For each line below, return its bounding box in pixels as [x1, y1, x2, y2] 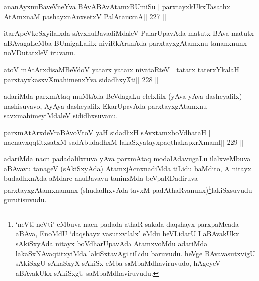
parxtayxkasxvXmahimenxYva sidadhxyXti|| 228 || [4, 74, 159, 84]
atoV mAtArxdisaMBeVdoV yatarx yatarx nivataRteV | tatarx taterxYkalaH [4, 64, 240, 74]
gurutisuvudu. [4, 194, 47, 205]
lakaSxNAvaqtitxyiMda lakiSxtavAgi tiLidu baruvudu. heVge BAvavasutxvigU [15, 248, 255, 258]
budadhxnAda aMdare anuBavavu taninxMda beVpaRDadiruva [4, 173, 198, 183]
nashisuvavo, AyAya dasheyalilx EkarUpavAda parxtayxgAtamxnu [4, 100, 207, 111]
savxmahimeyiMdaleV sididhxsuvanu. [4, 110, 118, 121]
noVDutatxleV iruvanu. [4, 47, 75, 58]
